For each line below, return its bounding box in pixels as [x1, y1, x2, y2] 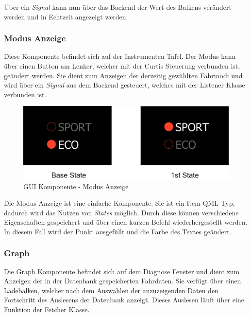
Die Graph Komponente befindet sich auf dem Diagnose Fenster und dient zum [4, 266, 240, 276]
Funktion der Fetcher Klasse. [4, 304, 90, 314]
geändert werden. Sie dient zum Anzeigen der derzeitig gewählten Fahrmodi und [4, 70, 243, 80]
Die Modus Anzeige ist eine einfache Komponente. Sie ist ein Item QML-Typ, [4, 197, 235, 208]
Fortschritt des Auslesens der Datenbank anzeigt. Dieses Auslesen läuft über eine [4, 295, 244, 305]
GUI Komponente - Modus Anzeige [23, 181, 129, 192]
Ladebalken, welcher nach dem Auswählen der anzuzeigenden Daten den [4, 285, 218, 295]
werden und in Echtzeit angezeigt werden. [4, 11, 128, 21]
